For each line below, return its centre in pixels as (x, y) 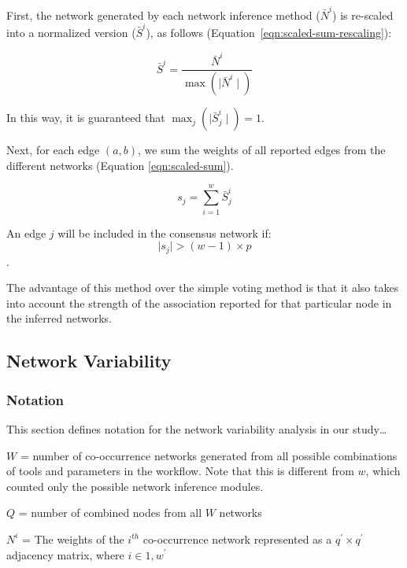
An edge (26, 232)
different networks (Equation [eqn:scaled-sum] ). (120, 165)
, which (383, 471)
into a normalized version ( (71, 33)
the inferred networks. (59, 318)
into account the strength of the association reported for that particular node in (199, 302)
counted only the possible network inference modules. (135, 486)
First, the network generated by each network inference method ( (163, 15)
